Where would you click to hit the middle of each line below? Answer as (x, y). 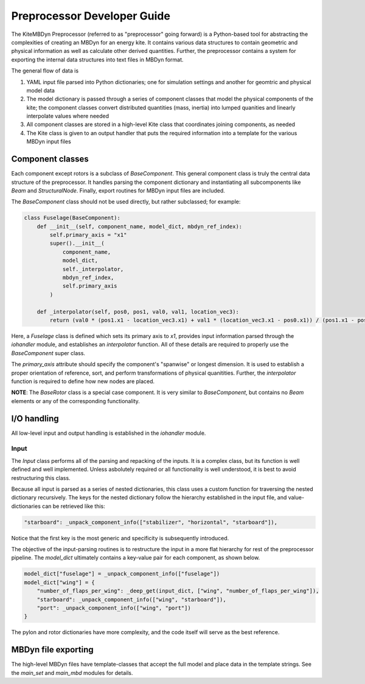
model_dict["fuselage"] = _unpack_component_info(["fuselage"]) (122, 574)
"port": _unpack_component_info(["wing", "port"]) (114, 608)
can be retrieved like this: (74, 506)
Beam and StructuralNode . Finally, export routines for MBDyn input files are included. (118, 190)
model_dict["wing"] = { (60, 582)
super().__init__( (77, 243)
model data (40, 90)
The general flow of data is (45, 71)
